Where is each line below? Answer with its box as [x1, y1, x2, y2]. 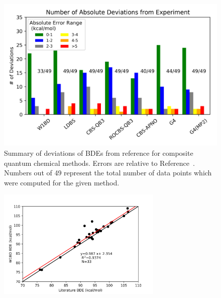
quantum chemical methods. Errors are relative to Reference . [4, 157, 195, 168]
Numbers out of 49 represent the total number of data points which [4, 167, 212, 178]
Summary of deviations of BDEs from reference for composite [4, 147, 193, 158]
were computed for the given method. [4, 177, 120, 187]
